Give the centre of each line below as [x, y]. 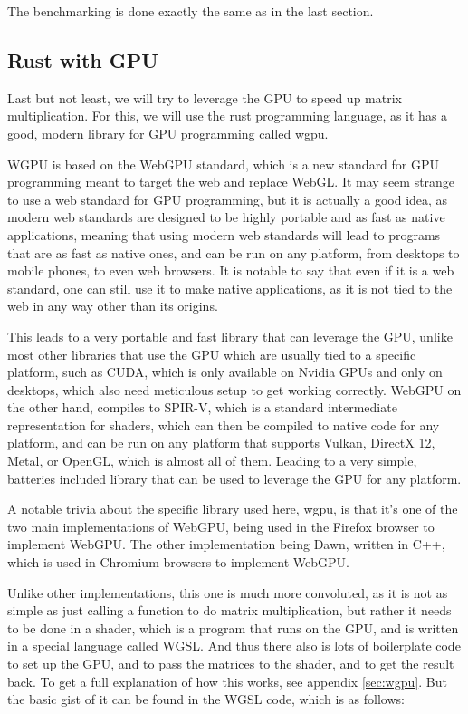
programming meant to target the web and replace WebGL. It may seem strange [231, 182]
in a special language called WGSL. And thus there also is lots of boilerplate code [234, 646]
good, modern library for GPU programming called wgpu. [168, 133]
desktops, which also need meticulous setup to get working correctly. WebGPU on [234, 389]
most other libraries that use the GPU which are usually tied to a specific [212, 354]
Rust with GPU [83, 59]
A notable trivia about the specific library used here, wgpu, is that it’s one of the [233, 509]
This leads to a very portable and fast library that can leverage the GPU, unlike [230, 336]
